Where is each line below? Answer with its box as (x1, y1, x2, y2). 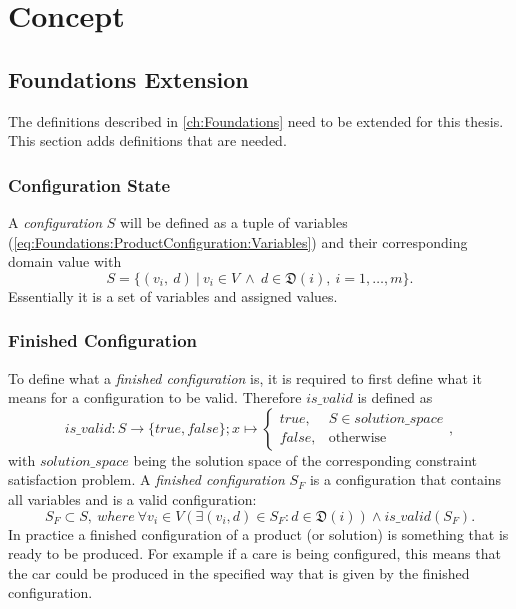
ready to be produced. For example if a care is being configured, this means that (8, 543, 501, 564)
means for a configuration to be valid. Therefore (8, 387, 302, 408)
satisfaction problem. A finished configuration (8, 469, 285, 490)
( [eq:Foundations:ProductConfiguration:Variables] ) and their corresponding (8, 231, 468, 252)
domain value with (8, 251, 122, 272)
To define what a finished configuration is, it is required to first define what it (8, 367, 482, 388)
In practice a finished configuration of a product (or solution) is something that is (8, 523, 509, 544)
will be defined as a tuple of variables (119, 211, 348, 232)
